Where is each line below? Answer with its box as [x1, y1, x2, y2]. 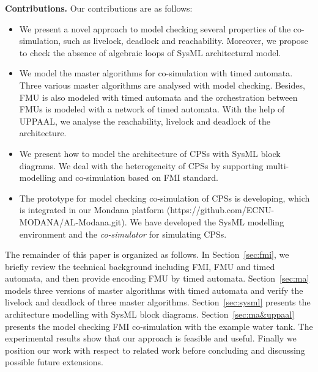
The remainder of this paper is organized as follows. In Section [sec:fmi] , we [5, 248, 289, 261]
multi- [266, 159, 289, 172]
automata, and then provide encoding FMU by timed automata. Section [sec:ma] [5, 272, 309, 285]
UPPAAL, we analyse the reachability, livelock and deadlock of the [19, 114, 271, 127]
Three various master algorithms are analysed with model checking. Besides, [19, 78, 305, 91]
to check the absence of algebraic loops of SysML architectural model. [19, 46, 281, 59]
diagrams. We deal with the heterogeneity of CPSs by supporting [19, 159, 264, 172]
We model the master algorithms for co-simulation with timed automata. [19, 67, 293, 79]
